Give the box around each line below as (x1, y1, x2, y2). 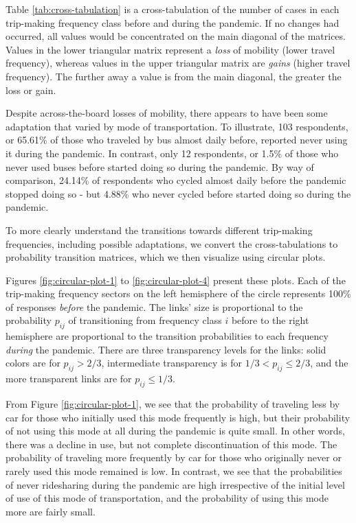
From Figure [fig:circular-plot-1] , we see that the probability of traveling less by (5, 397, 340, 411)
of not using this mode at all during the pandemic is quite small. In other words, (5, 423, 346, 438)
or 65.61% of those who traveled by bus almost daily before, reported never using (5, 132, 348, 147)
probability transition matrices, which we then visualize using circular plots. (5, 250, 326, 264)
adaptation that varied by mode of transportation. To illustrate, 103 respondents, (5, 119, 348, 133)
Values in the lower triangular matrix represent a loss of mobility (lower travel (5, 42, 335, 56)
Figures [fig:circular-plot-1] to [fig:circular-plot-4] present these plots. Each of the (5, 272, 346, 287)
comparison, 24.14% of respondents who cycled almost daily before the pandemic (5, 173, 346, 187)
